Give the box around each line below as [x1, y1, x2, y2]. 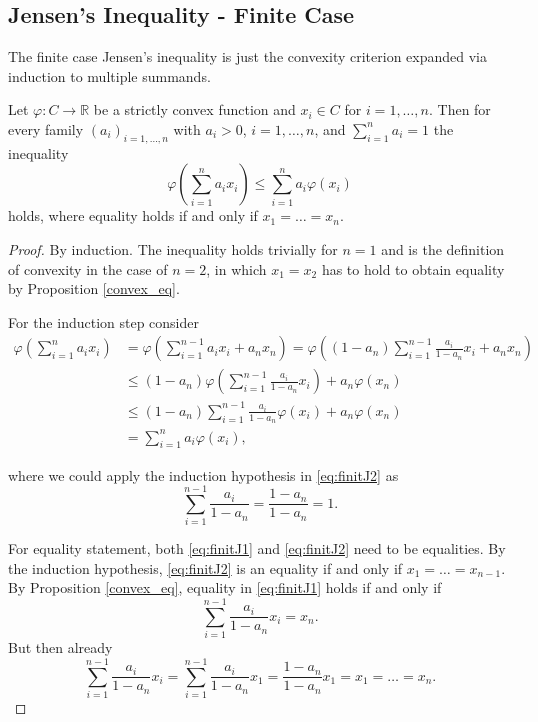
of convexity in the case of [8, 258, 168, 279]
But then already [8, 637, 113, 658]
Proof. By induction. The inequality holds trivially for [8, 238, 338, 259]
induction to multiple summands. [8, 65, 211, 86]
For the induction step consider [8, 311, 200, 332]
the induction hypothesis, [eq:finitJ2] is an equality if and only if [8, 557, 403, 578]
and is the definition [381, 238, 505, 259]
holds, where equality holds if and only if [8, 205, 258, 226]
